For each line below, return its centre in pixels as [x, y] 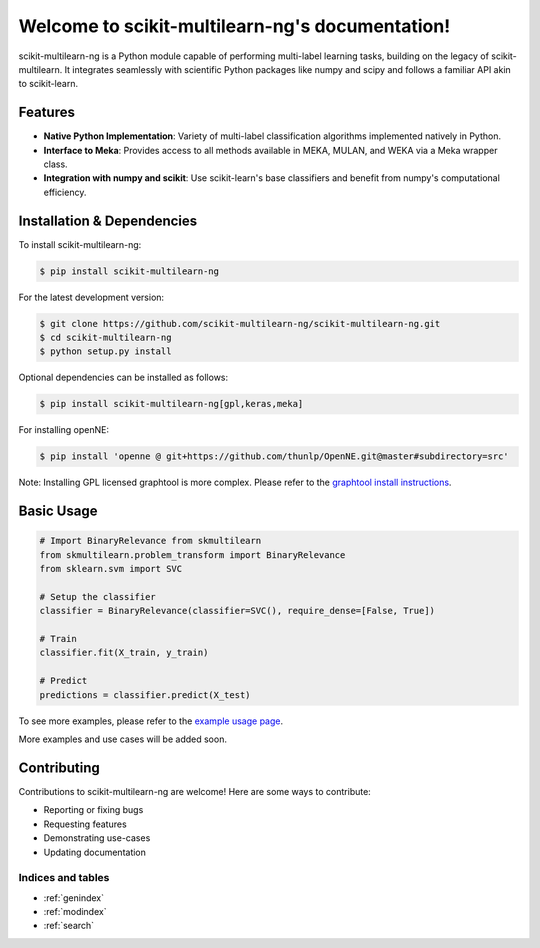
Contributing [59, 767]
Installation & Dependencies [108, 220]
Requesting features [85, 824]
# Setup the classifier [98, 596]
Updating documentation [95, 852]
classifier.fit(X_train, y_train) [124, 653]
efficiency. [65, 192]
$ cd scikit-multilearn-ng [105, 338]
